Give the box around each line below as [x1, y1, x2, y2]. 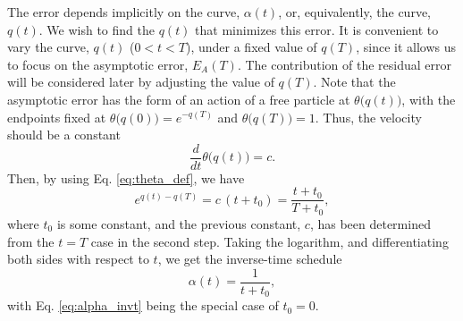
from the [7, 232, 55, 250]
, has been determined [309, 214, 431, 232]
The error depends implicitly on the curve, [7, 3, 240, 21]
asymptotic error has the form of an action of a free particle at [7, 89, 350, 108]
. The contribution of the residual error [237, 55, 451, 73]
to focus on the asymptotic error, [7, 55, 189, 73]
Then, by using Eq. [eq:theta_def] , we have [7, 168, 245, 187]
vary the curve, [7, 38, 89, 56]
